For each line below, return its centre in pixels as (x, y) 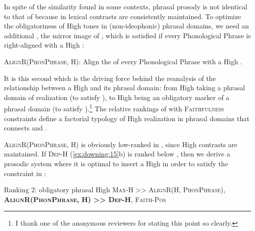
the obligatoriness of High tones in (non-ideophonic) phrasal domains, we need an (127, 26)
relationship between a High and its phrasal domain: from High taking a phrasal (125, 88)
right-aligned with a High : (44, 45)
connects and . (25, 128)
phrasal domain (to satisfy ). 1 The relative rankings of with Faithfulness (114, 108)
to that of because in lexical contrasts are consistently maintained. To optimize (123, 16)
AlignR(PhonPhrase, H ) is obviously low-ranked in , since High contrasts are (121, 144)
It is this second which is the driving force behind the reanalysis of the (110, 78)
